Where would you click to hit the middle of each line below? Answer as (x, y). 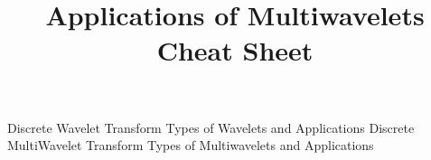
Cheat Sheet (235, 50)
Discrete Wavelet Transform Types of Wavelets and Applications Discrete (211, 127)
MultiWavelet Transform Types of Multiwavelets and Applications (191, 145)
